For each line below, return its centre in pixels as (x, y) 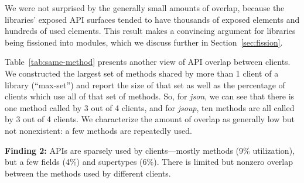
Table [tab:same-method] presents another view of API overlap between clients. (148, 62)
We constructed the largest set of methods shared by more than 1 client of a (142, 73)
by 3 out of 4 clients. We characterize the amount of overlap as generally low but (150, 119)
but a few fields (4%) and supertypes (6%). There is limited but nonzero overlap (149, 162)
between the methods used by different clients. (88, 173)
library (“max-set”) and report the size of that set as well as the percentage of (145, 84)
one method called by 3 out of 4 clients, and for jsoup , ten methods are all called (150, 107)
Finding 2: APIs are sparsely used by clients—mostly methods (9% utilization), (150, 150)
